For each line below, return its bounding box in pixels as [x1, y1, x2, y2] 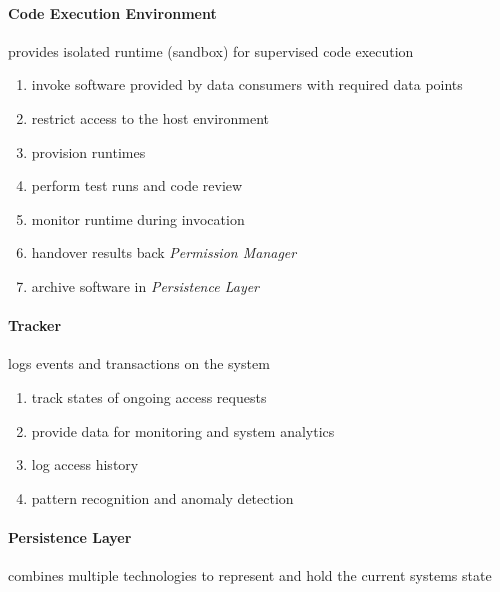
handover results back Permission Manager [31, 242, 297, 263]
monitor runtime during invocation [31, 208, 245, 229]
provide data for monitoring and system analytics [31, 420, 335, 441]
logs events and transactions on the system [8, 353, 270, 374]
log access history [31, 454, 139, 475]
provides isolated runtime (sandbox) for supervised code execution [8, 40, 414, 61]
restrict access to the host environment [31, 107, 270, 128]
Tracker [8, 315, 62, 336]
